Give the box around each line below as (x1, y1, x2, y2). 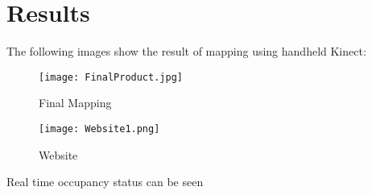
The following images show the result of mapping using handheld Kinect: (6, 43, 366, 60)
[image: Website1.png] (39, 122, 160, 135)
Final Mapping (39, 94, 112, 111)
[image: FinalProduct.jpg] (39, 71, 183, 83)
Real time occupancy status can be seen (6, 173, 204, 190)
